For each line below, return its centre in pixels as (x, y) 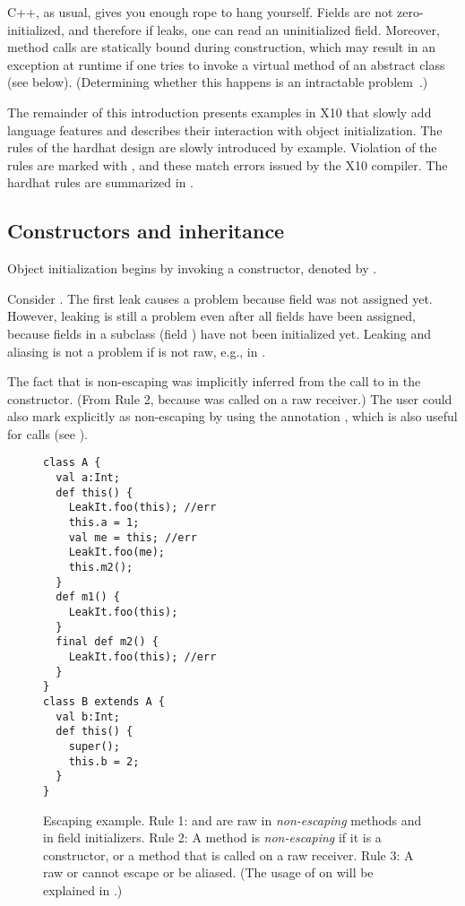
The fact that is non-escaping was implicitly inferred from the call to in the (214, 381)
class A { (72, 463)
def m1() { (88, 597)
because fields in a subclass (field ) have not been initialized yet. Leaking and (220, 333)
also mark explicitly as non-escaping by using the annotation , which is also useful (232, 416)
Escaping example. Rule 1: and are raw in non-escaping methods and (232, 820)
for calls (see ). (48, 433)
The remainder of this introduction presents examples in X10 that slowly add (220, 112)
